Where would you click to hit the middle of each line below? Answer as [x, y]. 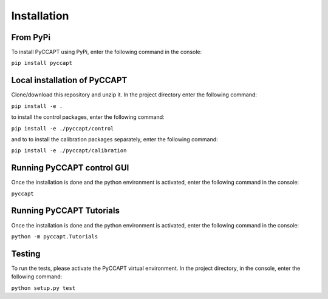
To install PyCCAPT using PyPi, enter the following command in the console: [107, 52]
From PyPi [31, 37]
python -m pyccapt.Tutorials [55, 236]
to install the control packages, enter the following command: [88, 117]
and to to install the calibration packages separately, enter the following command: [114, 139]
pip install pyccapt [42, 63]
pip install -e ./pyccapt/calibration [69, 151]
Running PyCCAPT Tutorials [65, 211]
